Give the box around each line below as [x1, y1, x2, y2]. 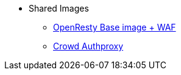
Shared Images [29, 3, 89, 13]
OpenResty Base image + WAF [53, 22, 176, 32]
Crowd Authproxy [53, 41, 124, 51]
